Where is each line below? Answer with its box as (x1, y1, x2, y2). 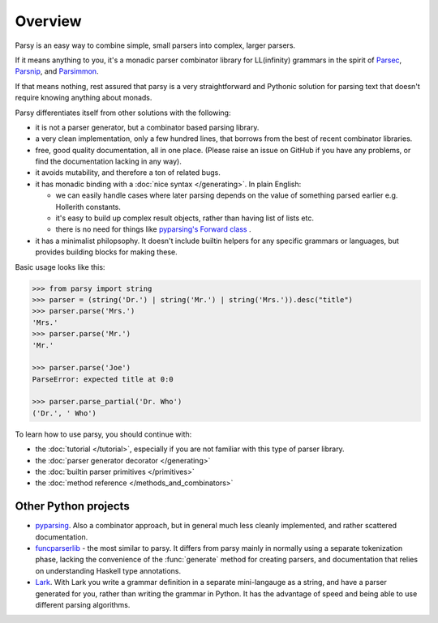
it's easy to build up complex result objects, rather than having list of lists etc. (55, 213, 314, 223)
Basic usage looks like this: (15, 262, 105, 271)
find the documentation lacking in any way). (35, 156, 182, 166)
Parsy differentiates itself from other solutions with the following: (15, 108, 231, 117)
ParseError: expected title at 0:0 (32, 374, 174, 384)
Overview (15, 12, 82, 30)
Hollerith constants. (55, 202, 122, 211)
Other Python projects (15, 499, 130, 514)
